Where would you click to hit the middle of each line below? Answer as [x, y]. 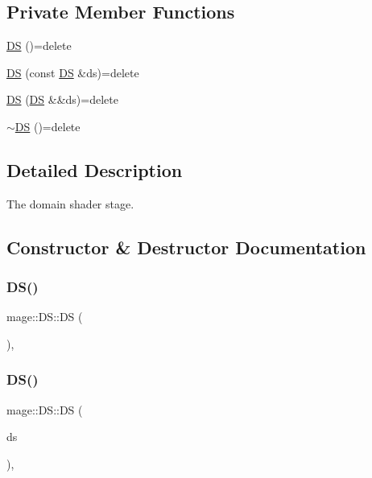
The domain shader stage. [70, 203]
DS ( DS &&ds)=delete [62, 99]
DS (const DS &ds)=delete [73, 72]
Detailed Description [95, 169]
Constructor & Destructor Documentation [186, 247]
